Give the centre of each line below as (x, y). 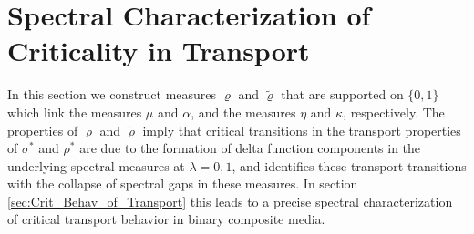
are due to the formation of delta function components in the (250, 148)
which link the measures (75, 112)
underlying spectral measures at (96, 165)
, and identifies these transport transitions (349, 165)
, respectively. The (394, 112)
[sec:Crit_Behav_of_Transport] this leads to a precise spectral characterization (230, 201)
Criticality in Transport (159, 51)
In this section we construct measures (112, 94)
